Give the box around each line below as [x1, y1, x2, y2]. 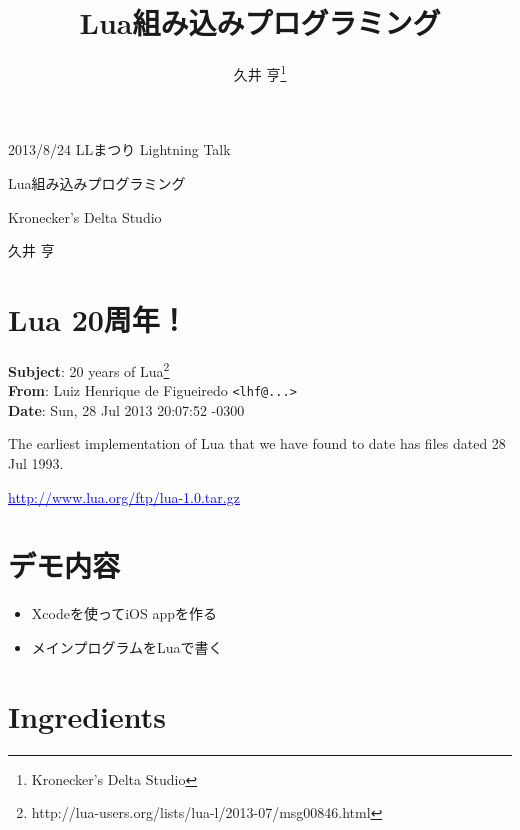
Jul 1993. [8, 452, 64, 473]
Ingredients [8, 695, 167, 736]
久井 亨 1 [233, 61, 287, 84]
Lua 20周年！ [8, 298, 188, 339]
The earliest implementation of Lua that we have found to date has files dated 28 [8, 433, 506, 454]
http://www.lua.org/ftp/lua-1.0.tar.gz [8, 486, 240, 507]
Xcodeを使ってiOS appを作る [31, 603, 218, 624]
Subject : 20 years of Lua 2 [8, 357, 170, 381]
